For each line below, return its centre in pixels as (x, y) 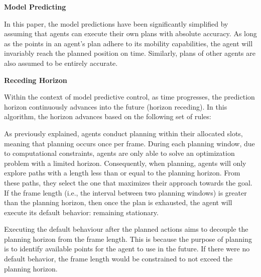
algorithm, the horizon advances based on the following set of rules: (108, 116)
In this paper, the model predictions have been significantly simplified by (116, 23)
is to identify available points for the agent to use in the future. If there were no (127, 249)
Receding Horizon (36, 80)
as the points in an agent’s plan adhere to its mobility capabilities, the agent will (128, 43)
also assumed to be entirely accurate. (61, 63)
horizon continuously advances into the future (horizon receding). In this (116, 106)
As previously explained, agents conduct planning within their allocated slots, (123, 133)
